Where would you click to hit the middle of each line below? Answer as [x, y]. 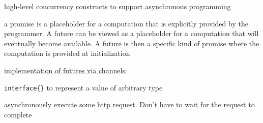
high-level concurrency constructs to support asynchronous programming [118, 6]
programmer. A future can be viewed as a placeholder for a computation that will [131, 33]
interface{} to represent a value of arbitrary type [83, 87]
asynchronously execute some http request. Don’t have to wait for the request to [129, 104]
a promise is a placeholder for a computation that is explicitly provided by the [126, 23]
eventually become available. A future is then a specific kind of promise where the [132, 43]
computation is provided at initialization [67, 53]
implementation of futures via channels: [66, 70]
